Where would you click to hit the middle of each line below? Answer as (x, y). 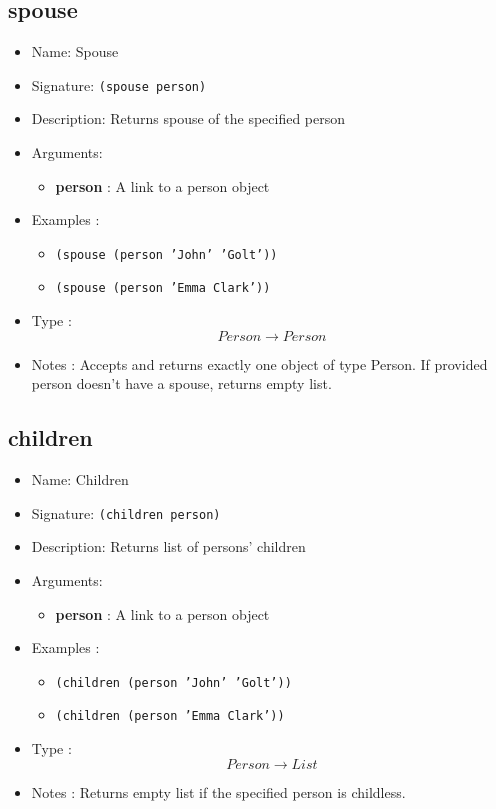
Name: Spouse (75, 51)
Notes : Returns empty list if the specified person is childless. (218, 791)
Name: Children (80, 479)
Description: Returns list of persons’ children (168, 546)
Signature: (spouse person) (119, 84)
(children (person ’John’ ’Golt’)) (173, 682)
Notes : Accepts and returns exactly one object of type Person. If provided (259, 363)
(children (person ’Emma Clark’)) (170, 716)
